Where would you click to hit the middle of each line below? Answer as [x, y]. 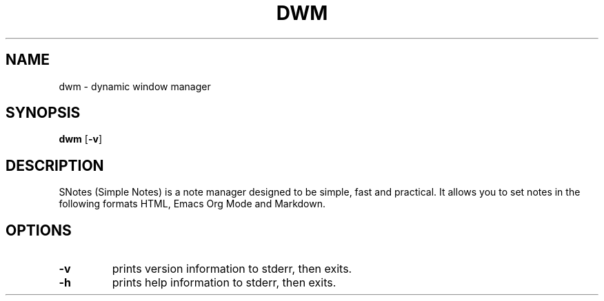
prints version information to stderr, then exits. [232, 269]
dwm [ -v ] [81, 139]
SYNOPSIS [43, 113]
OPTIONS [39, 230]
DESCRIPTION [55, 165]
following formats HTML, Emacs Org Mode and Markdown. [192, 204]
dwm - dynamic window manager [135, 86]
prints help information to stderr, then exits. [224, 283]
